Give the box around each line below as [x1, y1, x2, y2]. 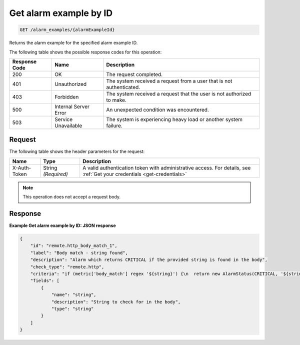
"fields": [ [30, 278, 60, 283]
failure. [105, 122, 122, 129]
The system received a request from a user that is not [105, 77, 232, 84]
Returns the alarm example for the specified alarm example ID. [9, 40, 138, 46]
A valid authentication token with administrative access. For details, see [82, 164, 251, 171]
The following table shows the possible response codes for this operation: [9, 49, 162, 55]
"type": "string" [51, 306, 94, 311]
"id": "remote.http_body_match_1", [30, 243, 117, 248]
